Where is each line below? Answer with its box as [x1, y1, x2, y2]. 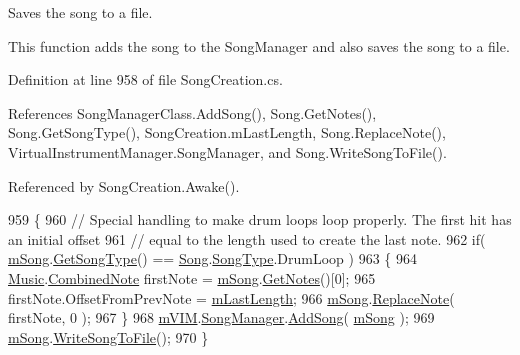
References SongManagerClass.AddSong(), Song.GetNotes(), [8, 102, 377, 123]
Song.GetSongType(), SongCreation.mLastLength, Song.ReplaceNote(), [8, 122, 446, 143]
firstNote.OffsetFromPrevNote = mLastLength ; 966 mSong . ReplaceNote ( [8, 287, 455, 308]
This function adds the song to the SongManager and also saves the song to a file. [8, 35, 510, 56]
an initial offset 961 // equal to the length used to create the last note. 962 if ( [8, 228, 486, 249]
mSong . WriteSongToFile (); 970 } [8, 326, 209, 347]
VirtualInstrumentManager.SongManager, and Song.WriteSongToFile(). [8, 141, 447, 162]
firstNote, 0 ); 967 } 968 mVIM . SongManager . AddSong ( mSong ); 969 [8, 307, 435, 328]
